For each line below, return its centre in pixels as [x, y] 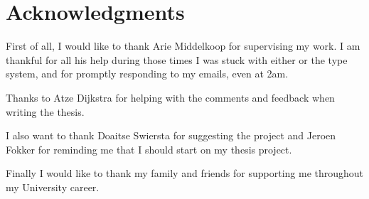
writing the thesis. [45, 111]
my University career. [53, 187]
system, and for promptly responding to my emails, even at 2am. [147, 74]
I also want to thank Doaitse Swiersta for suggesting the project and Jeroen [171, 135]
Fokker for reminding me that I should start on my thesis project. [149, 149]
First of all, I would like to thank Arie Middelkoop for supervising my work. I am [183, 46]
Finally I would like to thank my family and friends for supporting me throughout [185, 173]
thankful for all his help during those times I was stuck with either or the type [177, 59]
